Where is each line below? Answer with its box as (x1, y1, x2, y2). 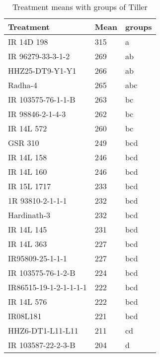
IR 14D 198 (8, 36, 48, 47)
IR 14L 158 (8, 151, 47, 163)
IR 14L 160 (8, 166, 47, 177)
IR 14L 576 (8, 296, 47, 307)
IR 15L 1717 (8, 180, 51, 192)
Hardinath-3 (8, 209, 50, 221)
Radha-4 (8, 79, 37, 91)
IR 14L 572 (8, 122, 47, 134)
